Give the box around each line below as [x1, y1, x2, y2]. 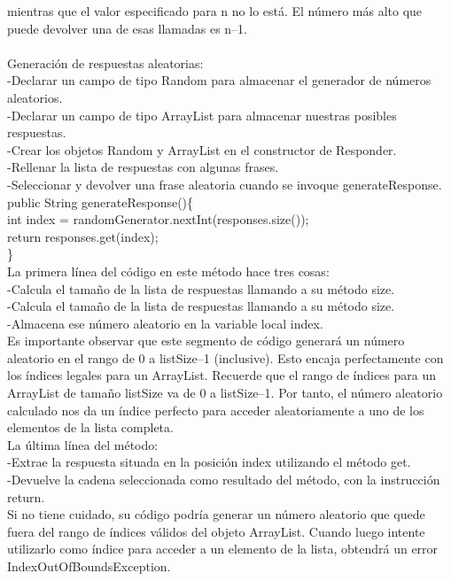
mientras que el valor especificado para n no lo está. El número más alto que [7, 2, 423, 19]
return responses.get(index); [7, 227, 159, 245]
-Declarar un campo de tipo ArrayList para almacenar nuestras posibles [7, 105, 397, 124]
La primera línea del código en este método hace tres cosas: [7, 261, 330, 280]
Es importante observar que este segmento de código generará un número [7, 331, 405, 350]
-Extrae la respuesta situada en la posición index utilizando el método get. [7, 453, 411, 471]
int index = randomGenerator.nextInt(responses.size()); [7, 210, 309, 229]
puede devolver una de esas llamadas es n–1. [7, 19, 247, 37]
